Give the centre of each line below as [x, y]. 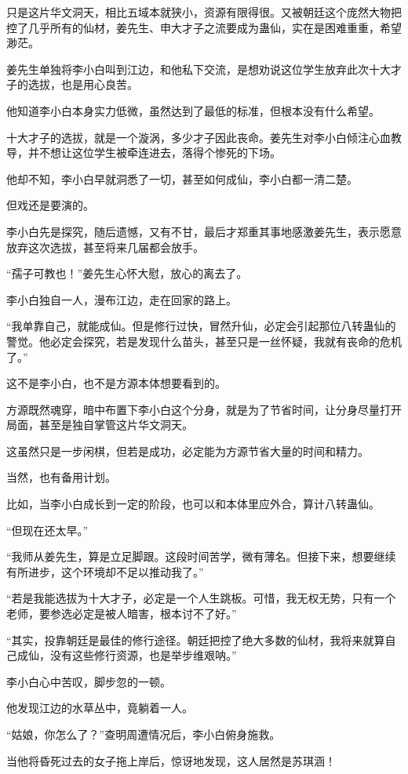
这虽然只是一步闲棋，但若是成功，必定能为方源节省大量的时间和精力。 [188, 451]
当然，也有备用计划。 [61, 477]
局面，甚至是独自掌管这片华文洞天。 [100, 425]
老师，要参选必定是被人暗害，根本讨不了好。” [122, 614]
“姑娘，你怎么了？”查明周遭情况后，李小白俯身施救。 [144, 734]
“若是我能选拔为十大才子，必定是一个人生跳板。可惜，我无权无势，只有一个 [201, 598]
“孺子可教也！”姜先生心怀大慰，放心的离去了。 [127, 273]
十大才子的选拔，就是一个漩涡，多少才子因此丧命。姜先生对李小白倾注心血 [199, 137]
